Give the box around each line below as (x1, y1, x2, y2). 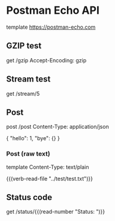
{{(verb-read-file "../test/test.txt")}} (6, 175, 93, 182)
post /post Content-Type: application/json (6, 123, 109, 131)
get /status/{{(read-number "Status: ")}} (6, 208, 105, 216)
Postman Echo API (6, 4, 100, 17)
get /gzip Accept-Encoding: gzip (6, 56, 87, 63)
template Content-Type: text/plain (6, 163, 89, 171)
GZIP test (6, 41, 42, 51)
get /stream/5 (6, 90, 40, 97)
